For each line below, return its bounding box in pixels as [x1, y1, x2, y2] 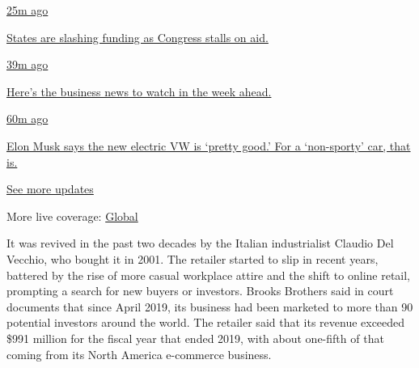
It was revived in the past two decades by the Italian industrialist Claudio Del [6, 235, 394, 252]
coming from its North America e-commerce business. [6, 345, 272, 362]
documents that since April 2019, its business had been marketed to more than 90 [6, 298, 413, 315]
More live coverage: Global [6, 207, 138, 224]
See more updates [6, 180, 94, 197]
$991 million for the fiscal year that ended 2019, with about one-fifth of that [6, 329, 384, 346]
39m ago [6, 56, 49, 73]
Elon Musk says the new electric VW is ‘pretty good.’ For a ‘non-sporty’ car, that [6, 137, 411, 154]
